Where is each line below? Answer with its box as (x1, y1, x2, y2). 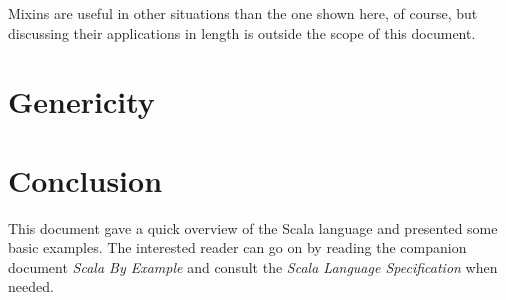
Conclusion (8, 159, 163, 200)
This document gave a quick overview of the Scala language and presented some (8, 217, 498, 238)
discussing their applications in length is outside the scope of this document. (8, 22, 476, 43)
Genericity (8, 81, 155, 122)
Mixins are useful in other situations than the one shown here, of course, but (8, 3, 478, 23)
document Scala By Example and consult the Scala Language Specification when (8, 256, 498, 277)
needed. (8, 276, 54, 297)
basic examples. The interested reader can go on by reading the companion (8, 237, 467, 258)
